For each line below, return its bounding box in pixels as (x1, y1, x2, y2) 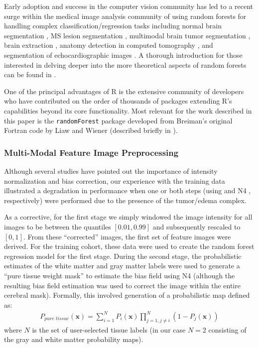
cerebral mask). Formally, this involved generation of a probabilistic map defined (4, 290, 250, 300)
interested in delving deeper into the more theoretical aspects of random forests (4, 59, 247, 70)
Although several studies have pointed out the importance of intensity (4, 166, 218, 176)
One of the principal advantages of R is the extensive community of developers (4, 86, 244, 96)
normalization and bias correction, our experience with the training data (4, 175, 225, 186)
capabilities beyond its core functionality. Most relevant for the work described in (4, 105, 252, 116)
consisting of (208, 324, 247, 335)
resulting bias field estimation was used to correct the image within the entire (4, 280, 241, 290)
